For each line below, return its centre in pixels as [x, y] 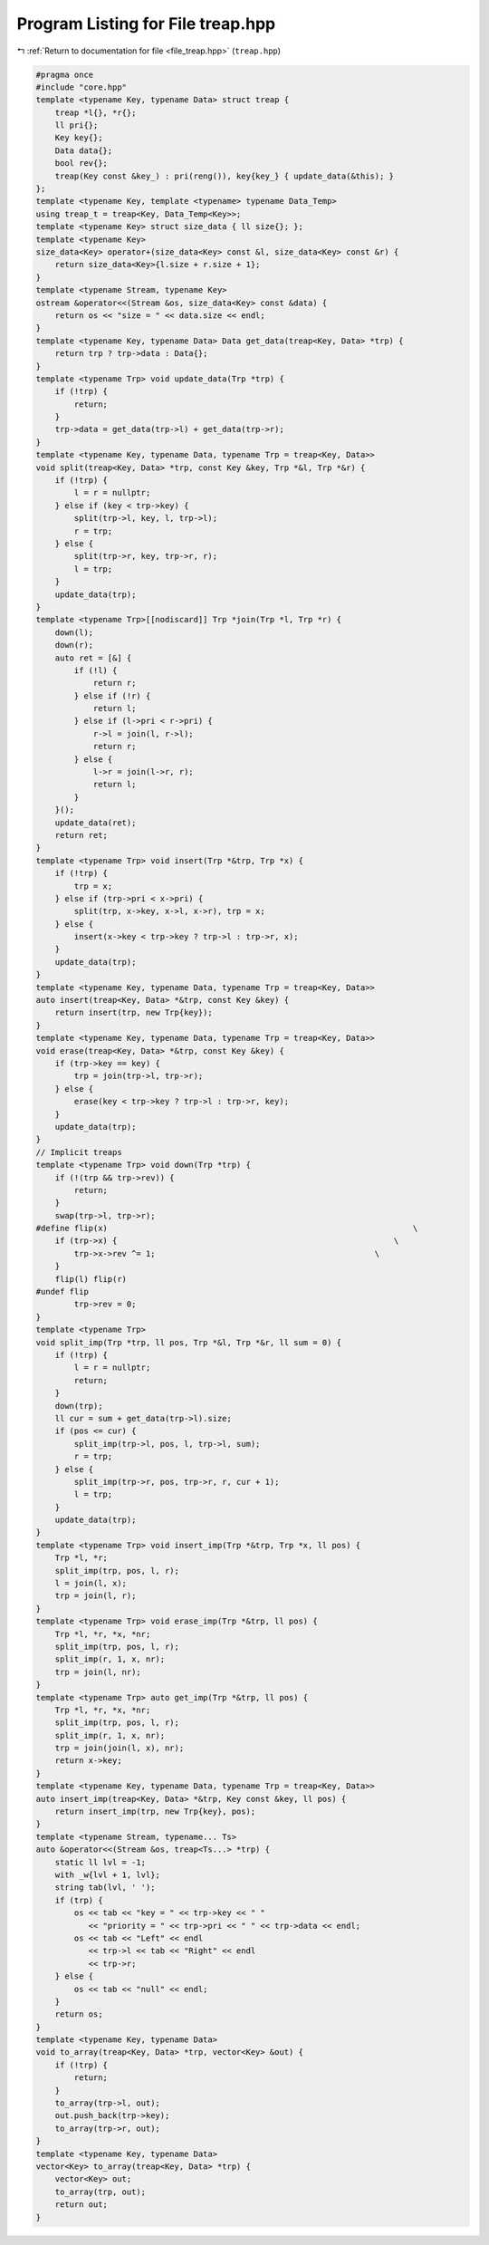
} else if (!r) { [112, 696]
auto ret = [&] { [93, 658]
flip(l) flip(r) [91, 1279]
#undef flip [62, 1292]
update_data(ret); [96, 823]
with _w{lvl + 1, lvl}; [107, 1875]
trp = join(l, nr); [98, 1672]
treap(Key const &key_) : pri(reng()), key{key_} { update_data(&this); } [224, 176]
